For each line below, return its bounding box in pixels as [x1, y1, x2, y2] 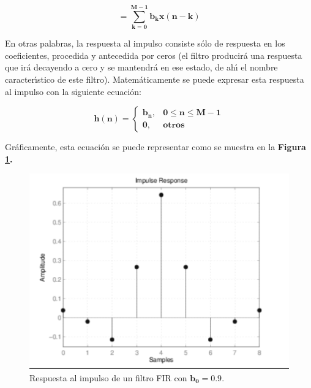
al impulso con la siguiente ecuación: [5, 85, 141, 97]
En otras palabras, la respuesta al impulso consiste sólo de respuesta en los [5, 37, 285, 50]
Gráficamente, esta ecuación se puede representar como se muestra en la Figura [5, 140, 306, 153]
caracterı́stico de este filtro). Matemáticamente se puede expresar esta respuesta [5, 72, 304, 85]
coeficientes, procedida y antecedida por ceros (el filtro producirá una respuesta [5, 48, 302, 61]
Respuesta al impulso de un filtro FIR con [29, 371, 187, 384]
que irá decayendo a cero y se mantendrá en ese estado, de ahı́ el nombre [5, 61, 278, 74]
